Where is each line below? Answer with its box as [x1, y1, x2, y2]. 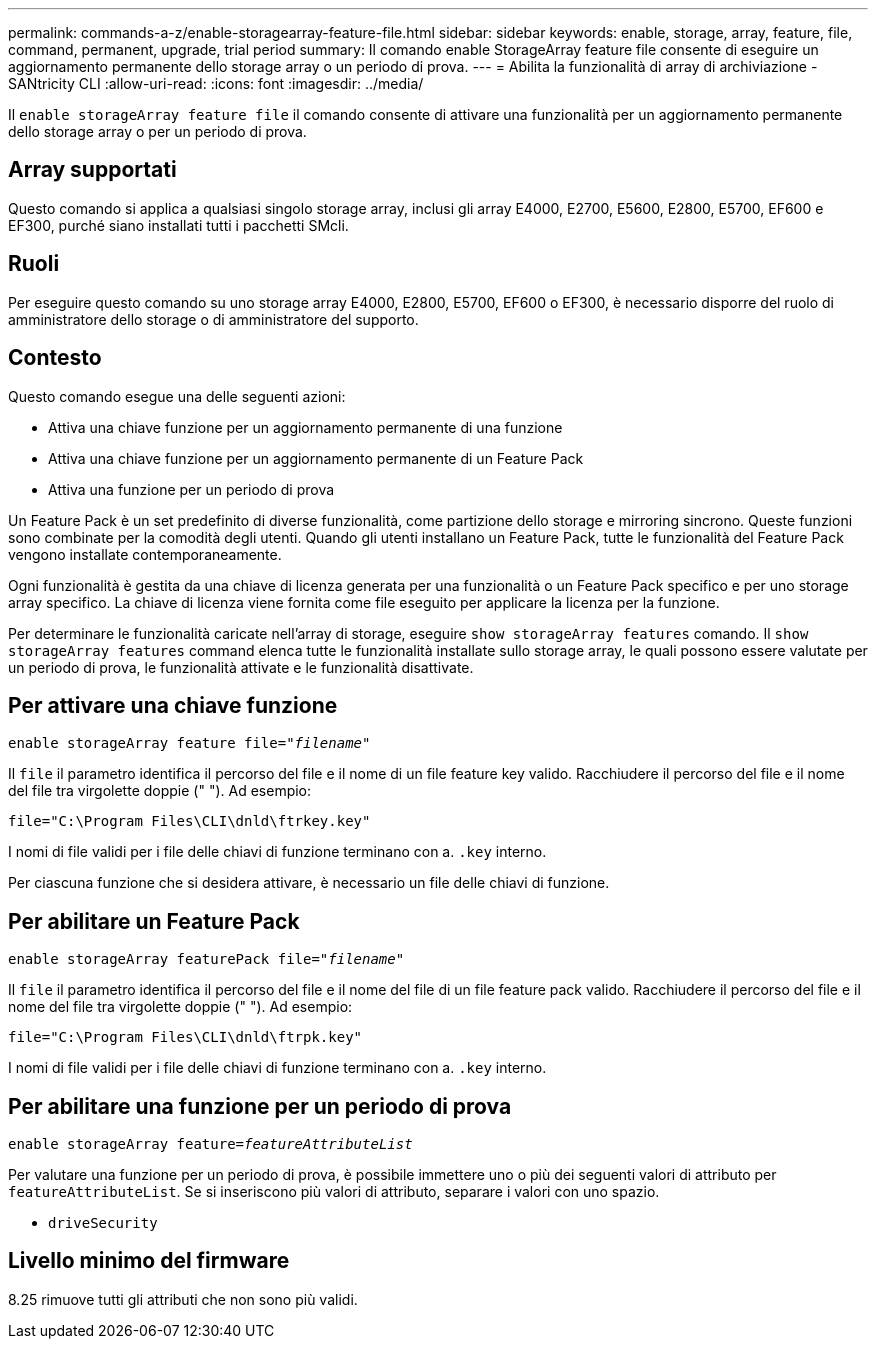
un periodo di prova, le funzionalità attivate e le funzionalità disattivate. [8, 658, 474, 676]
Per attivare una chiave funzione [8, 692, 338, 718]
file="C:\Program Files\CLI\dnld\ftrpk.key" [8, 1029, 363, 1046]
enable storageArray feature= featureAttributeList [8, 1136, 413, 1153]
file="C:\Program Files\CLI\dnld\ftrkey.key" [8, 813, 371, 830]
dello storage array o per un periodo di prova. [8, 123, 307, 140]
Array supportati [8, 157, 177, 183]
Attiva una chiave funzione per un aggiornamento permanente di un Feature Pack [48, 449, 584, 467]
